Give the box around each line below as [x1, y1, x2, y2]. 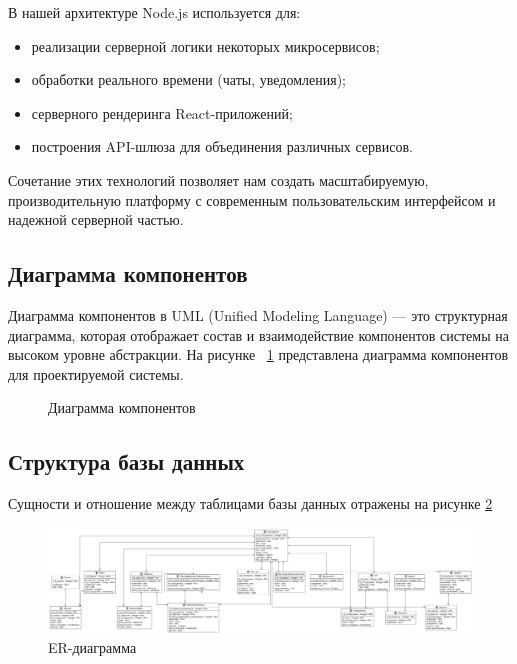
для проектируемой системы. [8, 363, 184, 384]
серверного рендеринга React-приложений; [31, 102, 293, 123]
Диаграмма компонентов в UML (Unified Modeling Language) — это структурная [8, 304, 508, 325]
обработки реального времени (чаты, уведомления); [31, 69, 346, 90]
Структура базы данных [8, 446, 245, 477]
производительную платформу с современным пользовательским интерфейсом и [8, 189, 496, 210]
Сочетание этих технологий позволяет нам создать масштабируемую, [8, 169, 429, 190]
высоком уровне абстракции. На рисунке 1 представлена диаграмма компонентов [8, 344, 509, 365]
